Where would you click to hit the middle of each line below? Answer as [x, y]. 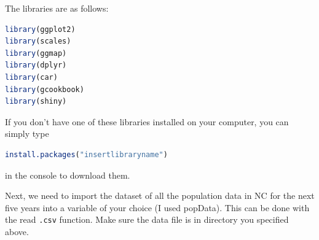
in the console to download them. [68, 175]
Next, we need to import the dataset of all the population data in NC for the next [160, 195]
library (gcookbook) [45, 89]
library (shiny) [36, 102]
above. [17, 231]
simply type [27, 134]
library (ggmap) [36, 53]
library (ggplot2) [40, 29]
